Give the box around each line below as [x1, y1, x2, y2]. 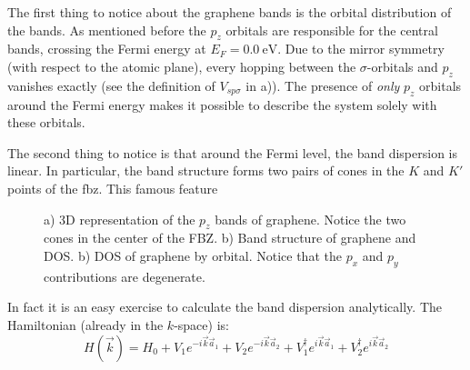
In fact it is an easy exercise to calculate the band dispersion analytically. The [7, 297, 443, 316]
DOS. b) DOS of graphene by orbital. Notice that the [44, 245, 342, 265]
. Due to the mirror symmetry [277, 39, 445, 58]
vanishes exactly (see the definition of [7, 75, 215, 95]
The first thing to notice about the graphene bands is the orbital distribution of [7, 3, 452, 21]
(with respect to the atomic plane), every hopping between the [7, 56, 356, 75]
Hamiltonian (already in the [7, 315, 164, 334]
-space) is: [174, 315, 229, 334]
